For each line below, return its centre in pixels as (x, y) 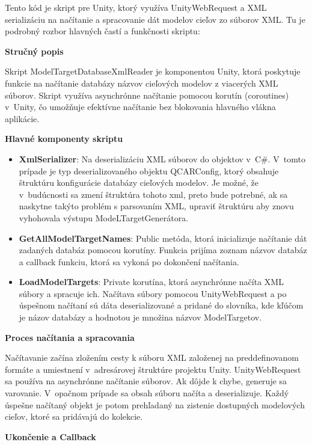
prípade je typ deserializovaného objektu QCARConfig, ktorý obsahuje (149, 170)
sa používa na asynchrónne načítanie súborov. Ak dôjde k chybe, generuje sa (146, 381)
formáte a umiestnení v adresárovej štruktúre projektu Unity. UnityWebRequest (153, 369)
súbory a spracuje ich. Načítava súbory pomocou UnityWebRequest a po (153, 293)
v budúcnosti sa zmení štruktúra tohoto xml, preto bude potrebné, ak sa (153, 194)
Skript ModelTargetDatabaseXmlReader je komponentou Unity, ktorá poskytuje (153, 71)
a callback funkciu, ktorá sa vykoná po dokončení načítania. (129, 261)
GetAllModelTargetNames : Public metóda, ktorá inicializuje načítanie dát (163, 238)
